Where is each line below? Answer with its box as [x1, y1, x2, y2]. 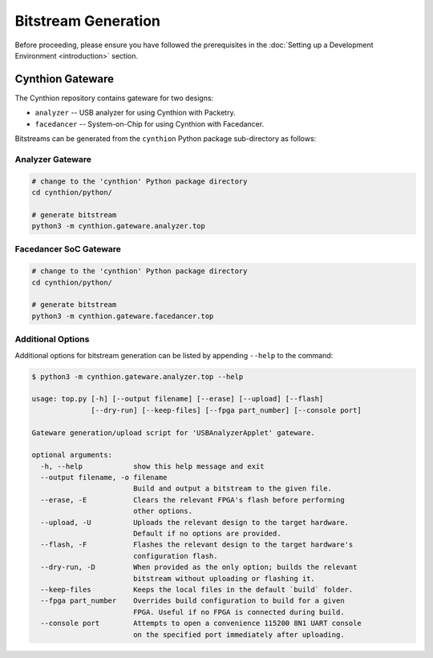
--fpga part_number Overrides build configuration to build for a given [40, 596, 345, 605]
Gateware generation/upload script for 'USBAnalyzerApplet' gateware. [31, 428, 316, 437]
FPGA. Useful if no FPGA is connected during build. [132, 608, 345, 616]
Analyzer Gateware [14, 153, 92, 164]
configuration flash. [132, 551, 218, 560]
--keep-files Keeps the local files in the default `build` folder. [40, 585, 354, 594]
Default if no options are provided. [132, 529, 281, 539]
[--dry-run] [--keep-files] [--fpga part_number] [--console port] [91, 406, 362, 414]
